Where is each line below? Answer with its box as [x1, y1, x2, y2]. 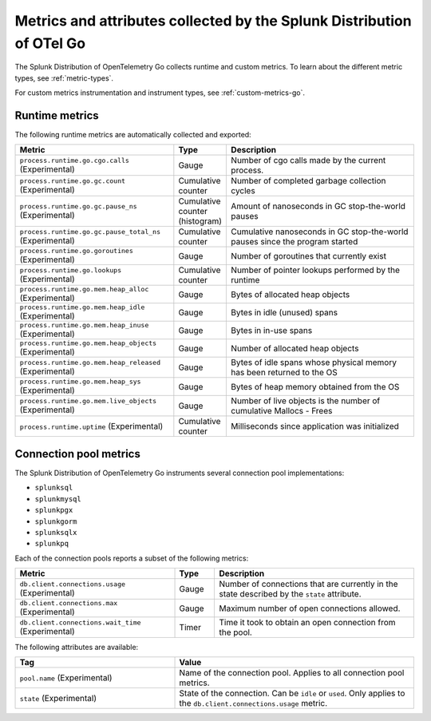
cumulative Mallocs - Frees [231, 406, 333, 417]
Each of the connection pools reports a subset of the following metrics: [14, 553, 249, 563]
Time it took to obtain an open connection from [219, 617, 396, 628]
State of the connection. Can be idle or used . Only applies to [179, 687, 405, 699]
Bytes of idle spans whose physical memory [231, 357, 397, 368]
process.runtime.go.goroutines [19, 247, 133, 256]
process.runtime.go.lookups [19, 266, 122, 275]
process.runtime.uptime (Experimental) [19, 421, 164, 432]
